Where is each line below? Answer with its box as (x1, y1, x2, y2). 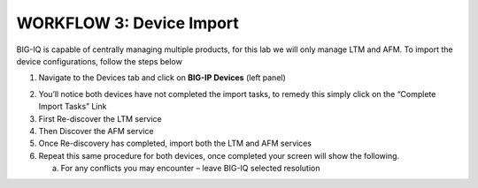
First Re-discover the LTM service (38, 113, 163, 124)
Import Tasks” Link (38, 102, 107, 112)
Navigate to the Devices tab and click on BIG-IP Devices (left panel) (38, 72, 287, 83)
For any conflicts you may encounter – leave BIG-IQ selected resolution (60, 163, 320, 174)
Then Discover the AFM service (38, 125, 154, 136)
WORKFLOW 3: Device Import (16, 13, 239, 33)
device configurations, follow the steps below (16, 56, 183, 66)
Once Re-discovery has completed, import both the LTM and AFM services (38, 138, 312, 149)
